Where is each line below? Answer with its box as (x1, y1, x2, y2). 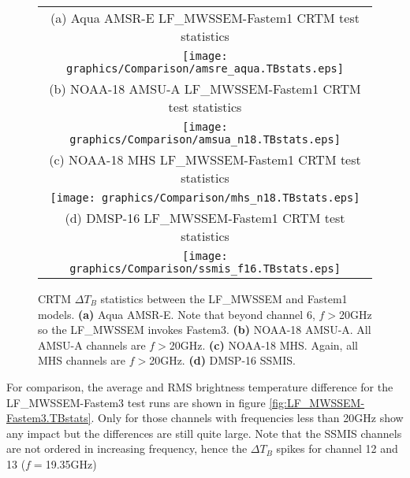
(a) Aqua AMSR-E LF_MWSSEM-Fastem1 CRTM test (50, 9, 360, 27)
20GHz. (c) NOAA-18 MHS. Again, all (169, 336, 358, 353)
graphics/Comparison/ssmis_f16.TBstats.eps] (69, 262, 341, 275)
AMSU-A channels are (38, 336, 146, 353)
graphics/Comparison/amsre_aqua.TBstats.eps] (66, 62, 344, 75)
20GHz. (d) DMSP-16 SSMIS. (149, 352, 296, 369)
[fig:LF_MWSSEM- (269, 394, 365, 410)
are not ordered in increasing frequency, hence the (6, 440, 248, 457)
